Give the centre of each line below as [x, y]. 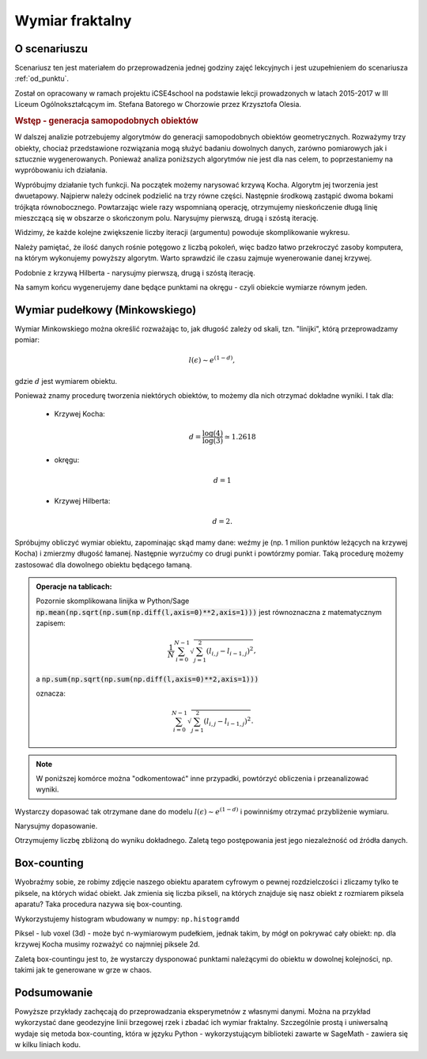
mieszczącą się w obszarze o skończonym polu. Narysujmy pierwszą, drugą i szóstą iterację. [166, 218]
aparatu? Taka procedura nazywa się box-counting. [99, 904]
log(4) [213, 433]
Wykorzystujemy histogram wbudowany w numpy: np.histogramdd [127, 919]
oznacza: [51, 693]
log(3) [213, 440]
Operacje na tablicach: [74, 586]
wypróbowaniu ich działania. [61, 170]
